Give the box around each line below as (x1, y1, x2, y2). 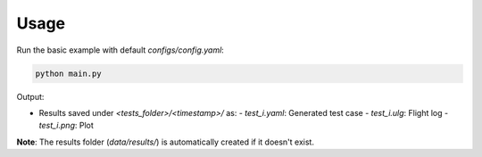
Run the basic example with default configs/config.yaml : (16, 45, 225, 55)
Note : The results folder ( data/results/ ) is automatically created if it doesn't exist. (16, 136, 314, 147)
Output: (16, 91, 45, 102)
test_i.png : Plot (38, 120, 94, 131)
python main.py (35, 68, 102, 78)
